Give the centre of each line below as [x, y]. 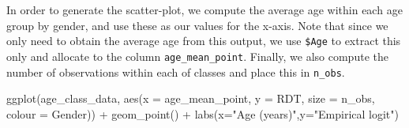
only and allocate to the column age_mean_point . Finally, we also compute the [197, 56]
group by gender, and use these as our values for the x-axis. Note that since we [197, 25]
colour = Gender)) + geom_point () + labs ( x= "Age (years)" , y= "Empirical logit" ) [203, 113]
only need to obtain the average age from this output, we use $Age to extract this [204, 41]
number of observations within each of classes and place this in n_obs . [176, 72]
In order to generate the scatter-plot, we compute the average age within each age [204, 9]
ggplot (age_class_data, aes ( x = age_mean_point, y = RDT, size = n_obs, [191, 98]
